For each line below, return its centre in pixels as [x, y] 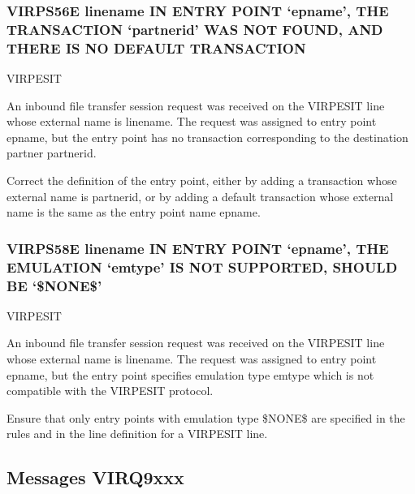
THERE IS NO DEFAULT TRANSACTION [156, 47]
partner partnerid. [52, 153]
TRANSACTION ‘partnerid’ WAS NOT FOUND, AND [195, 29]
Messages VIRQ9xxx [95, 477]
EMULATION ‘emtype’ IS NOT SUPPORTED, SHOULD [202, 266]
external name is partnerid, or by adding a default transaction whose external [200, 196]
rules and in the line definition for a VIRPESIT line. [137, 434]
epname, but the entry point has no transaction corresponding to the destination [207, 137]
